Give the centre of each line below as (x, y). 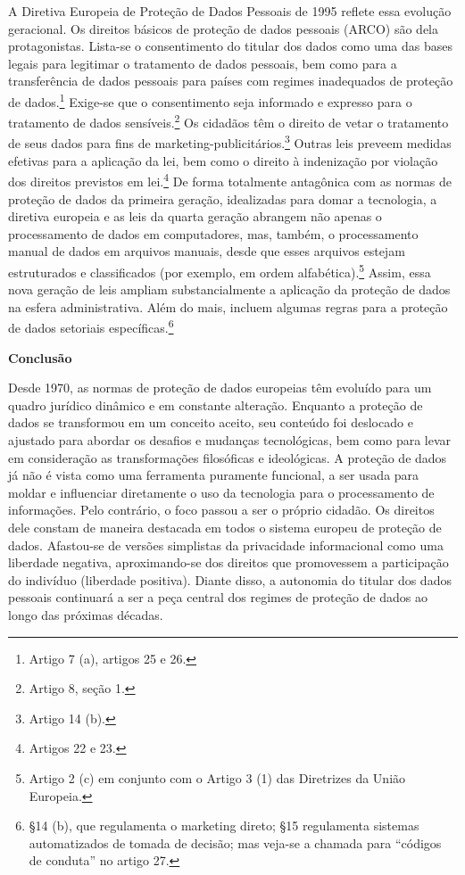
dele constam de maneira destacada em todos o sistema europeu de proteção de (225, 527)
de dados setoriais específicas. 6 (91, 326)
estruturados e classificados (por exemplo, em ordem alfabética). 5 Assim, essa (220, 270)
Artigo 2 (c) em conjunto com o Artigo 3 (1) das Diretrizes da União (217, 777)
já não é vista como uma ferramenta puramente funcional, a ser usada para (214, 475)
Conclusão (40, 357)
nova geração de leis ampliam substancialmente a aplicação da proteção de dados (229, 289)
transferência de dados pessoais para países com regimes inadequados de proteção (231, 81)
